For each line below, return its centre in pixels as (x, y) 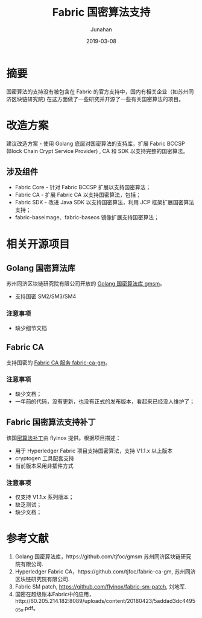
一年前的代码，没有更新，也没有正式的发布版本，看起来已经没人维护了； (105, 401)
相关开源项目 (38, 244)
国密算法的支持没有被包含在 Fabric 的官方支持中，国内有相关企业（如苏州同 (100, 92)
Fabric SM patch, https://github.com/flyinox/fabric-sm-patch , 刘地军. (101, 586)
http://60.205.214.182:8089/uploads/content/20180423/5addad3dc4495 (105, 601)
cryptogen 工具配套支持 (44, 458)
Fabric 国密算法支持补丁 (51, 422)
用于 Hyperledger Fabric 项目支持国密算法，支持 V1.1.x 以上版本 (94, 451)
